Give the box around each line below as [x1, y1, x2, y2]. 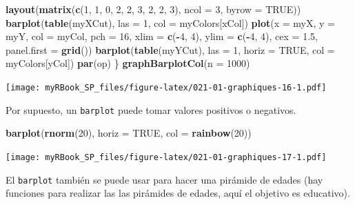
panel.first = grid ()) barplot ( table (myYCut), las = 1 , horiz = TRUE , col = [6, 42, 335, 57]
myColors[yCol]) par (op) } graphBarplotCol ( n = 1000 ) [6, 56, 250, 70]
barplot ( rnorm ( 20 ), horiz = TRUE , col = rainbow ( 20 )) [6, 126, 252, 140]
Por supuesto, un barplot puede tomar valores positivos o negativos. [6, 102, 296, 117]
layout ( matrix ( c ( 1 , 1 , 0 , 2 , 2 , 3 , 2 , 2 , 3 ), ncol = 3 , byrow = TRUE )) [6, 2, 301, 16]
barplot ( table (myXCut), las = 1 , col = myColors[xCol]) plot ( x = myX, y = [6, 15, 336, 30]
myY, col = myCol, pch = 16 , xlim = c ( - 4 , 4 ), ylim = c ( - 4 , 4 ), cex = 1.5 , [6, 29, 318, 43]
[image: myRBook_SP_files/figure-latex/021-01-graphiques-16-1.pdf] [6, 82, 327, 92]
